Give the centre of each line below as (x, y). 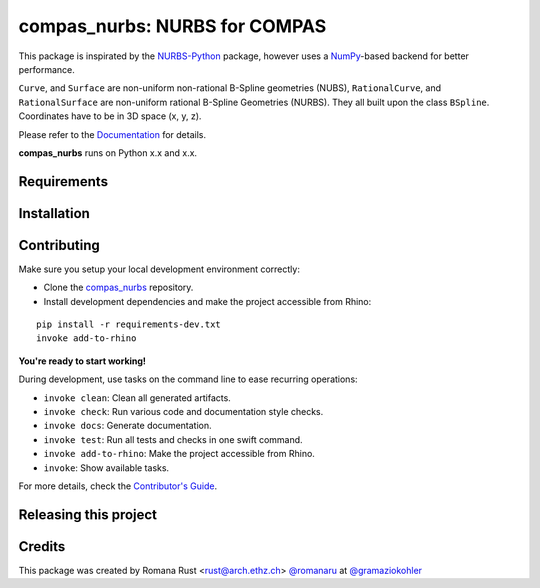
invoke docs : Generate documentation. (127, 426)
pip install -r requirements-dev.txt (129, 324)
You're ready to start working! (82, 361)
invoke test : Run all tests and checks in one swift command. (173, 439)
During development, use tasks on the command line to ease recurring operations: (188, 379)
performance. (46, 69)
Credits (42, 546)
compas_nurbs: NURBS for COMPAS (172, 26)
